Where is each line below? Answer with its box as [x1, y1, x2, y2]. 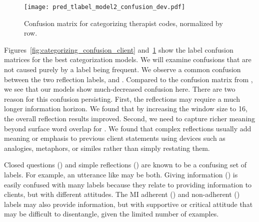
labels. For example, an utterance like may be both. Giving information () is [4, 169, 238, 179]
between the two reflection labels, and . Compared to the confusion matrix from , [4, 74, 253, 84]
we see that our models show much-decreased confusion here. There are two [4, 84, 235, 94]
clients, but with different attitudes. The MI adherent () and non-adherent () [4, 189, 240, 199]
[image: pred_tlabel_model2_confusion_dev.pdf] [24, 4, 185, 11]
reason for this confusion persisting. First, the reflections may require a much [4, 93, 240, 104]
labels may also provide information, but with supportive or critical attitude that [4, 198, 253, 209]
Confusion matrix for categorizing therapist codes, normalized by [24, 18, 223, 28]
